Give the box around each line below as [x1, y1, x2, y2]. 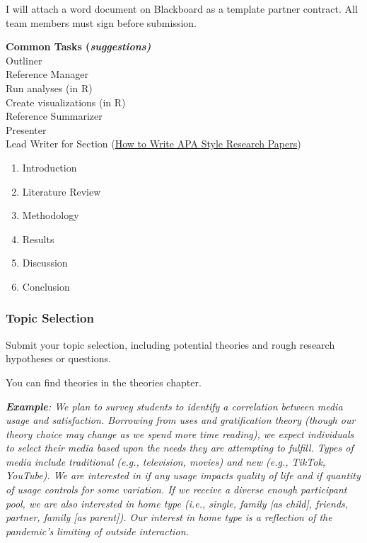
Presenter [6, 122, 47, 137]
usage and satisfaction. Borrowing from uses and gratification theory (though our [6, 413, 356, 427]
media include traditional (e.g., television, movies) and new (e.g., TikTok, [6, 454, 326, 469]
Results [22, 231, 54, 246]
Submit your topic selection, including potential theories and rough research [6, 337, 335, 352]
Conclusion [22, 279, 70, 293]
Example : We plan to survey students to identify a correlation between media [6, 398, 343, 413]
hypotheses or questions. [6, 351, 111, 366]
